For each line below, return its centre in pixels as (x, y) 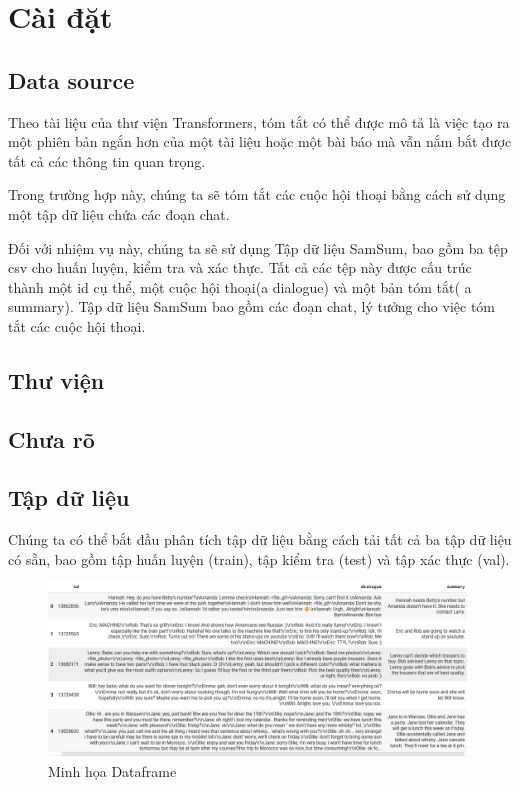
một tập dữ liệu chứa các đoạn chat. (119, 213)
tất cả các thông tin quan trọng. (107, 160)
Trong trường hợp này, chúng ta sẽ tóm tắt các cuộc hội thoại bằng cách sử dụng (257, 194)
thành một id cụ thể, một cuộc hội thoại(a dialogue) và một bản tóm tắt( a (240, 286)
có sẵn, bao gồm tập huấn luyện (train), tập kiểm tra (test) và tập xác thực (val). (259, 558)
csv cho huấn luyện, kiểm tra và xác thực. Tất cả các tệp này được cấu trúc (240, 267)
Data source (71, 79)
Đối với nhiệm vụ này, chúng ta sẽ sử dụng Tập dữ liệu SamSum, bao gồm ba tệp (258, 247)
